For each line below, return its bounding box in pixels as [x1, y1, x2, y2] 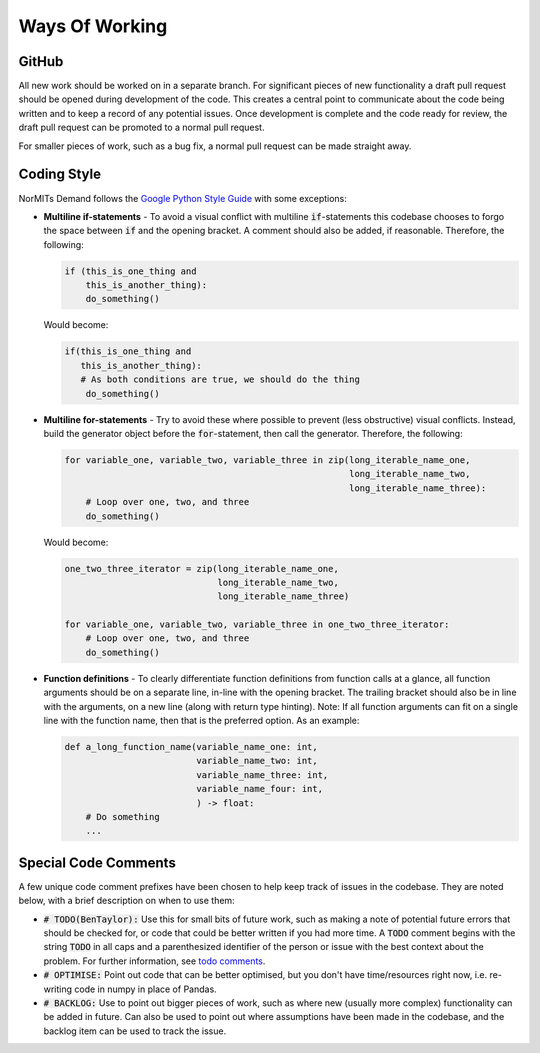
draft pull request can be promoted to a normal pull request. [18, 121, 265, 134]
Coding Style [18, 166, 102, 183]
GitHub [18, 53, 64, 70]
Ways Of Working [18, 15, 168, 37]
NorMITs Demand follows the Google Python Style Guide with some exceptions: [18, 192, 347, 204]
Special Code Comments [18, 854, 177, 871]
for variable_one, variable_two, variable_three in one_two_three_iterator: [64, 619, 450, 630]
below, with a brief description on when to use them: [18, 895, 235, 907]
